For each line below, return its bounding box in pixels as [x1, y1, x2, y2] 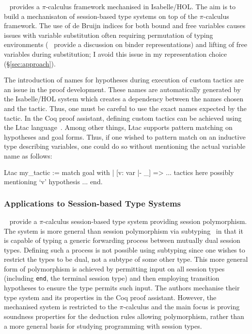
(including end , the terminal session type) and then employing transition [4, 273, 220, 283]
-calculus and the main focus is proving [123, 302, 240, 312]
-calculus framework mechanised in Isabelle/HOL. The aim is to [46, 1, 236, 11]
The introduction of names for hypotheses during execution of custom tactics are [4, 75, 244, 85]
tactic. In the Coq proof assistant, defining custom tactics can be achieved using [4, 112, 242, 123]
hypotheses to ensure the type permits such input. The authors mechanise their [4, 283, 240, 293]
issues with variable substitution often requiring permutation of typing [4, 30, 213, 40]
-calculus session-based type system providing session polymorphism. [43, 216, 247, 226]
